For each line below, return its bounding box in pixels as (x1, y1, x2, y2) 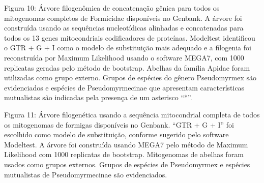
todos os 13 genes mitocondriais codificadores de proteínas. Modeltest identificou (4, 32, 255, 43)
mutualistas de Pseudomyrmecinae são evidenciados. (4, 169, 167, 179)
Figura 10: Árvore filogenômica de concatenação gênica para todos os (4, 3, 220, 13)
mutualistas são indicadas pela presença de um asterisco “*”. (4, 92, 192, 103)
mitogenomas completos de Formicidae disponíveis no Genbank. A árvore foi (4, 12, 242, 23)
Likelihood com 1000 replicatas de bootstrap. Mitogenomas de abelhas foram (4, 149, 244, 160)
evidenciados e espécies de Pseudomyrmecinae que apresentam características (4, 82, 245, 93)
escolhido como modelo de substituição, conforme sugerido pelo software (4, 129, 229, 140)
